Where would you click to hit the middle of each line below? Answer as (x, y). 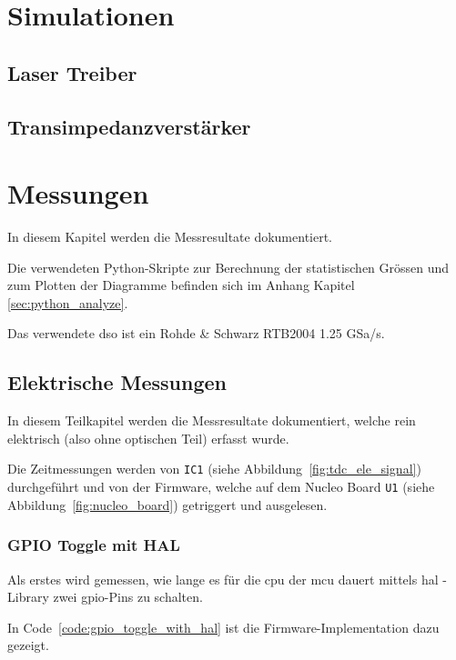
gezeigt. (28, 645)
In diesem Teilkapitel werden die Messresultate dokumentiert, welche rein (212, 420)
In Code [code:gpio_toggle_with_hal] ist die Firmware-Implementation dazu (223, 627)
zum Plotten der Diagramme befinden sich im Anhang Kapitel (181, 285)
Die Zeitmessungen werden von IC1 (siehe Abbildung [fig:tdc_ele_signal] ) (214, 469)
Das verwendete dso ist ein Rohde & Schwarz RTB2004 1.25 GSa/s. (196, 333)
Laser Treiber (72, 72)
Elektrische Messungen (117, 382)
